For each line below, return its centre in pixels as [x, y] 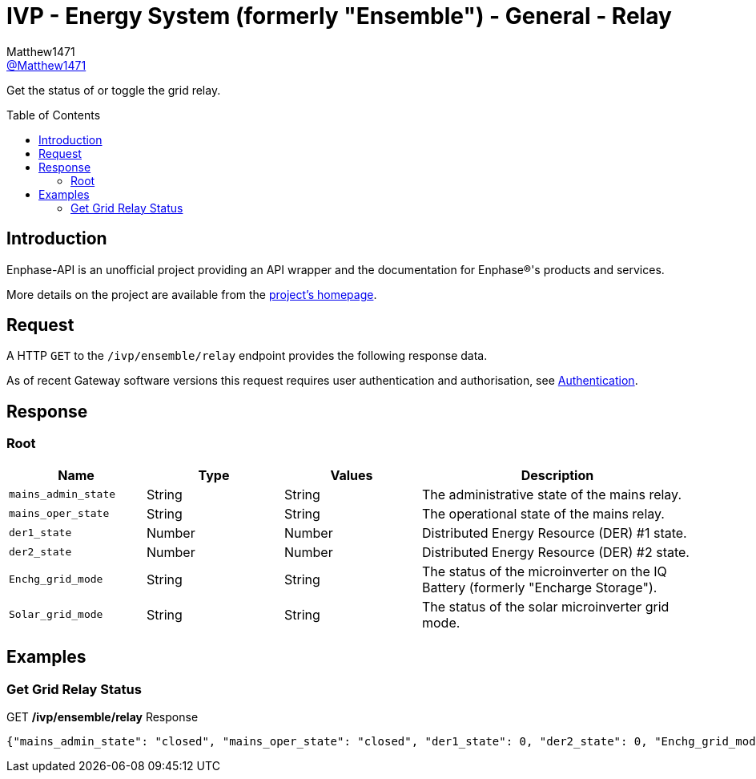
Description [557, 475]
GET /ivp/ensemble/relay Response [103, 716]
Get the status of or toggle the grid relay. [114, 90]
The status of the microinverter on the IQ [545, 571]
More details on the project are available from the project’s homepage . [192, 294]
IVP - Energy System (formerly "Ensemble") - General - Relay [339, 16]
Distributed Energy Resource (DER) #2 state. [556, 552]
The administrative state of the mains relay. [552, 494]
